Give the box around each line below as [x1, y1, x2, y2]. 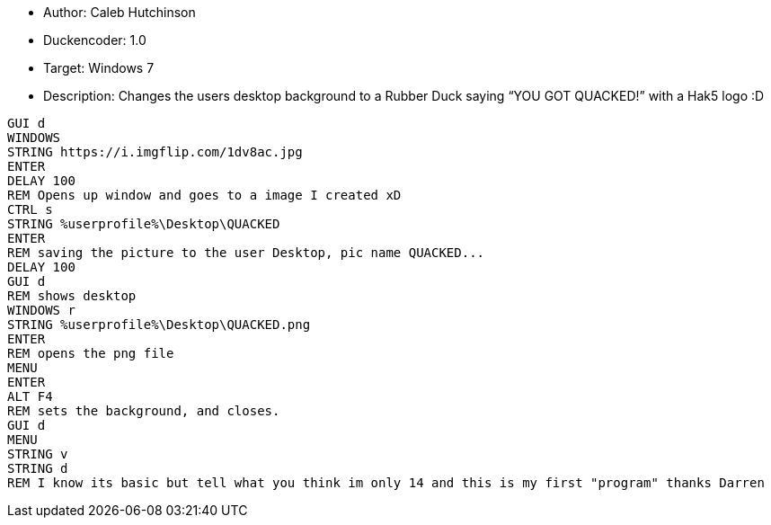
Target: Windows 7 [43, 60, 155, 76]
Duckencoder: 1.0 [43, 32, 146, 48]
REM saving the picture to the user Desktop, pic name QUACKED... [7, 245, 485, 260]
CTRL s [7, 202, 53, 217]
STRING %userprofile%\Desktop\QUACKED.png [7, 317, 311, 332]
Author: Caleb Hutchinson [43, 4, 196, 20]
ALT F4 [7, 389, 53, 404]
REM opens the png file [7, 346, 174, 360]
